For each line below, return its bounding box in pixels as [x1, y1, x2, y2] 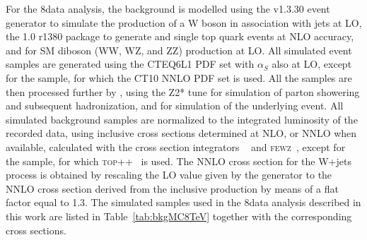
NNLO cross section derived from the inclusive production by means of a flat [6, 181, 339, 196]
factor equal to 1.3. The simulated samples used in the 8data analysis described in [6, 195, 361, 210]
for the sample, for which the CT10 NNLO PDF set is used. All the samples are [6, 70, 352, 85]
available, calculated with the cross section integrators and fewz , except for [6, 139, 346, 154]
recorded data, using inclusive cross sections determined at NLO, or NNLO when [6, 126, 357, 140]
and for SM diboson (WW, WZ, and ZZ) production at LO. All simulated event [6, 42, 352, 57]
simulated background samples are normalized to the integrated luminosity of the [6, 112, 358, 126]
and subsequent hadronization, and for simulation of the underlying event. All [6, 98, 344, 113]
